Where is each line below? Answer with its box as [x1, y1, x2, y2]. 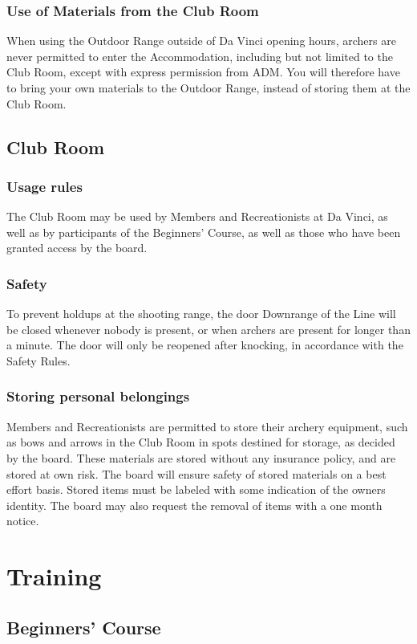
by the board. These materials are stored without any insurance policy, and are [6, 449, 396, 466]
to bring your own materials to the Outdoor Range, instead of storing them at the [6, 79, 411, 96]
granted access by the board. [6, 239, 148, 256]
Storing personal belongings [6, 386, 190, 406]
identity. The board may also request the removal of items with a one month [6, 496, 383, 513]
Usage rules [6, 176, 83, 196]
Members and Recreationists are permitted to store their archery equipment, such [6, 418, 408, 434]
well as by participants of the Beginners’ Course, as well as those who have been [6, 223, 401, 240]
